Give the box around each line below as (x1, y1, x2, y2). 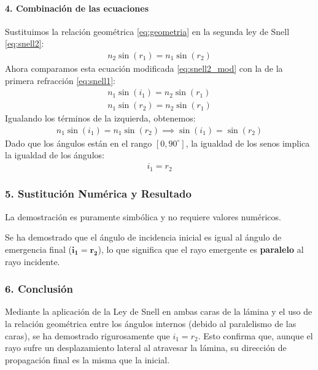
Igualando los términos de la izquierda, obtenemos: (5, 112, 196, 125)
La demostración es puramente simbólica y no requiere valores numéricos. (5, 210, 281, 223)
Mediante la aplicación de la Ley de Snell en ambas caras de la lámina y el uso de (5, 305, 312, 318)
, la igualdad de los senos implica (185, 136, 310, 149)
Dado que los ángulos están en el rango (5, 136, 152, 149)
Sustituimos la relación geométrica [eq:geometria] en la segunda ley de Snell (5, 25, 290, 37)
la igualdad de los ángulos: (5, 148, 104, 161)
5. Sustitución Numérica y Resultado (5, 186, 192, 201)
